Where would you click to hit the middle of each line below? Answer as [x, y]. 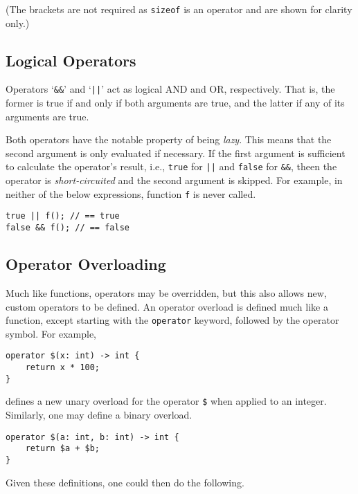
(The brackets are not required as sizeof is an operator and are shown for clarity [179, 9]
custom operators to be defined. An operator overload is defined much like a [167, 306]
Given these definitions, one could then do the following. [125, 482]
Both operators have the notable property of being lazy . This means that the [169, 139]
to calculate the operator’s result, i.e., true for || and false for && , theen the [171, 166]
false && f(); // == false [68, 228]
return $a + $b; [63, 449]
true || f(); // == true [63, 216]
